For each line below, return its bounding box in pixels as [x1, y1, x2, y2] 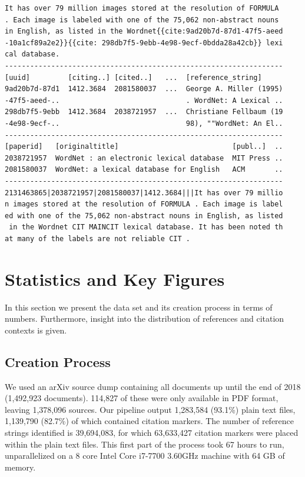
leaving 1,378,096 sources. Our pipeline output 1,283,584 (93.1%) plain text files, [5, 403, 296, 415]
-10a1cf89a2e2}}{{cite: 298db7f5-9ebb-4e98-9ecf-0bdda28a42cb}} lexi [5, 38, 283, 47]
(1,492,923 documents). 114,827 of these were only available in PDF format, [5, 392, 279, 404]
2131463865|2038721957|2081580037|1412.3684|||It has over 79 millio [5, 188, 283, 197]
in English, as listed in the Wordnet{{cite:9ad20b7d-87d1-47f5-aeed [5, 27, 283, 36]
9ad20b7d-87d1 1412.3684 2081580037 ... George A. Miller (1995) [5, 85, 283, 94]
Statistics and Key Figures [5, 266, 225, 291]
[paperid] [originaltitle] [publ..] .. [5, 142, 283, 151]
